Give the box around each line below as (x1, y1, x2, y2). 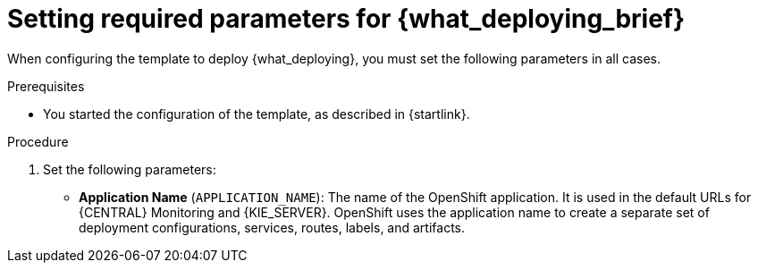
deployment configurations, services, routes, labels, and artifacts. (79, 219, 466, 235)
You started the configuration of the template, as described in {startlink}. (43, 105, 470, 122)
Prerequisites (7, 78, 85, 94)
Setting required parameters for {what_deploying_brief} (7, 4, 686, 34)
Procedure (7, 133, 69, 149)
